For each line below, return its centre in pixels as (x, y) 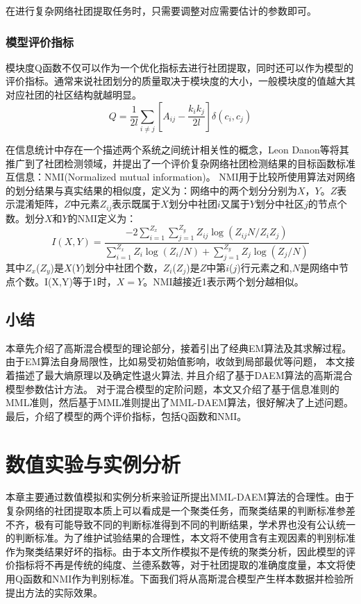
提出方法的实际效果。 (54, 592)
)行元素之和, (265, 267)
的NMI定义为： (102, 218)
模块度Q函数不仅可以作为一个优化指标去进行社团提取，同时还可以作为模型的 (179, 67)
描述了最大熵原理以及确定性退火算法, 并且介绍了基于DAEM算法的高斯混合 (184, 375)
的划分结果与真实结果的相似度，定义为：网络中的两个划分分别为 (151, 190)
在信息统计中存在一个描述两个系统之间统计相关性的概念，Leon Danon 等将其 (177, 149)
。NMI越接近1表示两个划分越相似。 (224, 281)
